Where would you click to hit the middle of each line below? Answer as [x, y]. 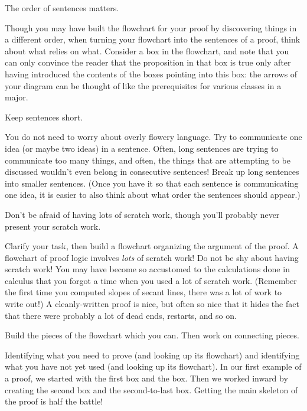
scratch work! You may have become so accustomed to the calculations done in [147, 269]
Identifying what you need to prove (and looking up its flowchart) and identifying [152, 355]
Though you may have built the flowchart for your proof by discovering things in [151, 27]
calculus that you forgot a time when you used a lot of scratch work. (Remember [151, 280]
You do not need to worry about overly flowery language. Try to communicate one [153, 137]
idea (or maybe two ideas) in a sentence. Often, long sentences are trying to [142, 148]
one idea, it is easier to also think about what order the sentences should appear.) [153, 195]
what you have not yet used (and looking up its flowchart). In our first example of [153, 366]
